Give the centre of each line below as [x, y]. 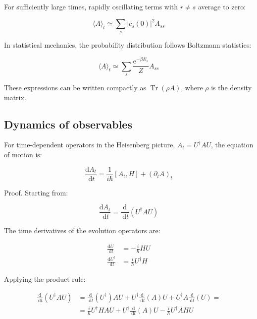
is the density [231, 88]
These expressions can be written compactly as [75, 88]
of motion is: [23, 154]
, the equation [232, 145]
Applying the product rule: [45, 279]
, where [192, 88]
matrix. [15, 97]
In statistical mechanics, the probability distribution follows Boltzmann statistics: [128, 45]
